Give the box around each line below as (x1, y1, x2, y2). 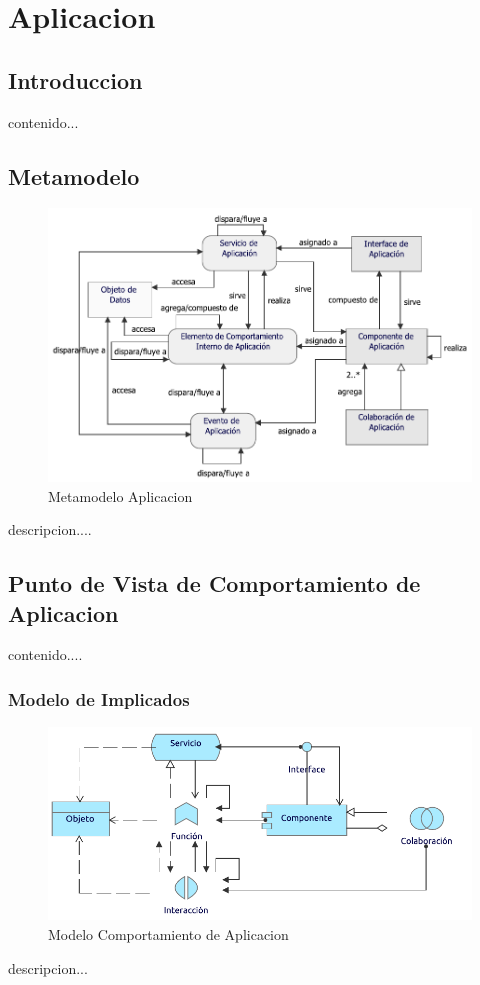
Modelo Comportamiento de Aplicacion (48, 923, 289, 944)
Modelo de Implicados (8, 686, 190, 711)
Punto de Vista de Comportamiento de (8, 568, 421, 599)
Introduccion (8, 64, 143, 95)
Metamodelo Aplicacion (48, 485, 193, 506)
